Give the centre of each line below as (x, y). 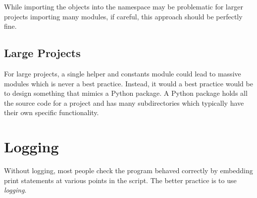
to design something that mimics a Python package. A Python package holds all (126, 93)
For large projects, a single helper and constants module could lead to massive (123, 73)
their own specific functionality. (51, 112)
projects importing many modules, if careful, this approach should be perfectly (123, 16)
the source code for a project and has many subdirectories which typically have (124, 102)
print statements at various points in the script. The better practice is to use (120, 180)
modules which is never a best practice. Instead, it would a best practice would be (128, 83)
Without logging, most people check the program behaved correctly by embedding (128, 170)
